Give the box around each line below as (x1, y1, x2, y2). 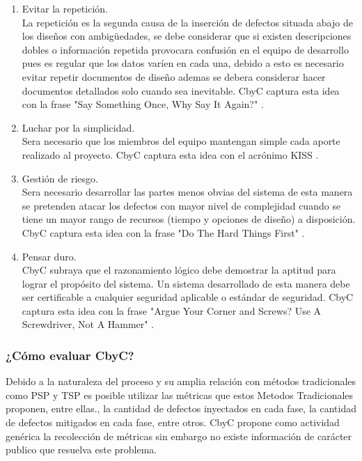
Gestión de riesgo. (22, 171, 98, 185)
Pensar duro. (22, 249, 77, 263)
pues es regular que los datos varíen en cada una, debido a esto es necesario (22, 56, 344, 70)
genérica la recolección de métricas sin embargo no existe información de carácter (6, 428, 352, 443)
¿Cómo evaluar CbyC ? (6, 346, 134, 364)
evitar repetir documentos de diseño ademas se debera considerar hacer (22, 69, 326, 84)
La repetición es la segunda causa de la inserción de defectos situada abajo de (22, 15, 353, 29)
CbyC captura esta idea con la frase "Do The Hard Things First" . (22, 225, 305, 240)
